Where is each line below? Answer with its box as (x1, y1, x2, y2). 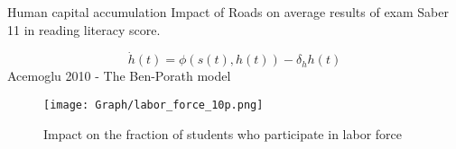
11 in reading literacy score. (7, 20, 161, 39)
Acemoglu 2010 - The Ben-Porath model (7, 66, 231, 85)
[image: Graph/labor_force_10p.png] (43, 99, 264, 111)
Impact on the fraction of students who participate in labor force (43, 124, 402, 143)
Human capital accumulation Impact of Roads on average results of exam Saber (7, 3, 449, 21)
